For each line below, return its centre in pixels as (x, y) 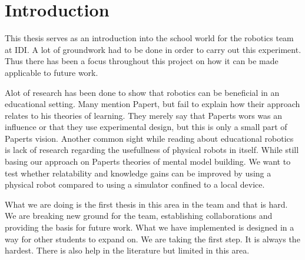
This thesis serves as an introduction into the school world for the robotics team (149, 38)
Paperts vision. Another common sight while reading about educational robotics (149, 138)
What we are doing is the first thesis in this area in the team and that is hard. (146, 204)
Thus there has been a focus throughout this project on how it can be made (142, 61)
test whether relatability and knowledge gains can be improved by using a (138, 173)
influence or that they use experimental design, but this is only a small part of (146, 127)
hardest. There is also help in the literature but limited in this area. (127, 250)
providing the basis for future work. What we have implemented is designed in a (150, 227)
